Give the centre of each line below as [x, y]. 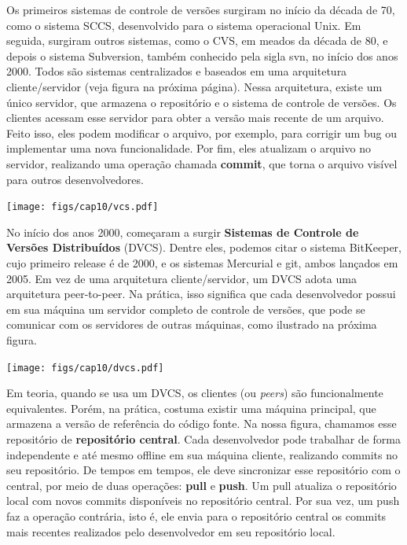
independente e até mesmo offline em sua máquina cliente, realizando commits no [202, 454]
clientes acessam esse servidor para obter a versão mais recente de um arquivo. [195, 118]
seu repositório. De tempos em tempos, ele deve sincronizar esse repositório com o [203, 470]
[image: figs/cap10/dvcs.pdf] [85, 368]
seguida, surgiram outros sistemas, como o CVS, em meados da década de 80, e [197, 41]
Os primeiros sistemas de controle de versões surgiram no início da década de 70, [201, 9]
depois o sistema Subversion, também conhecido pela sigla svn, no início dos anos [202, 55]
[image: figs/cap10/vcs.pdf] [82, 207]
